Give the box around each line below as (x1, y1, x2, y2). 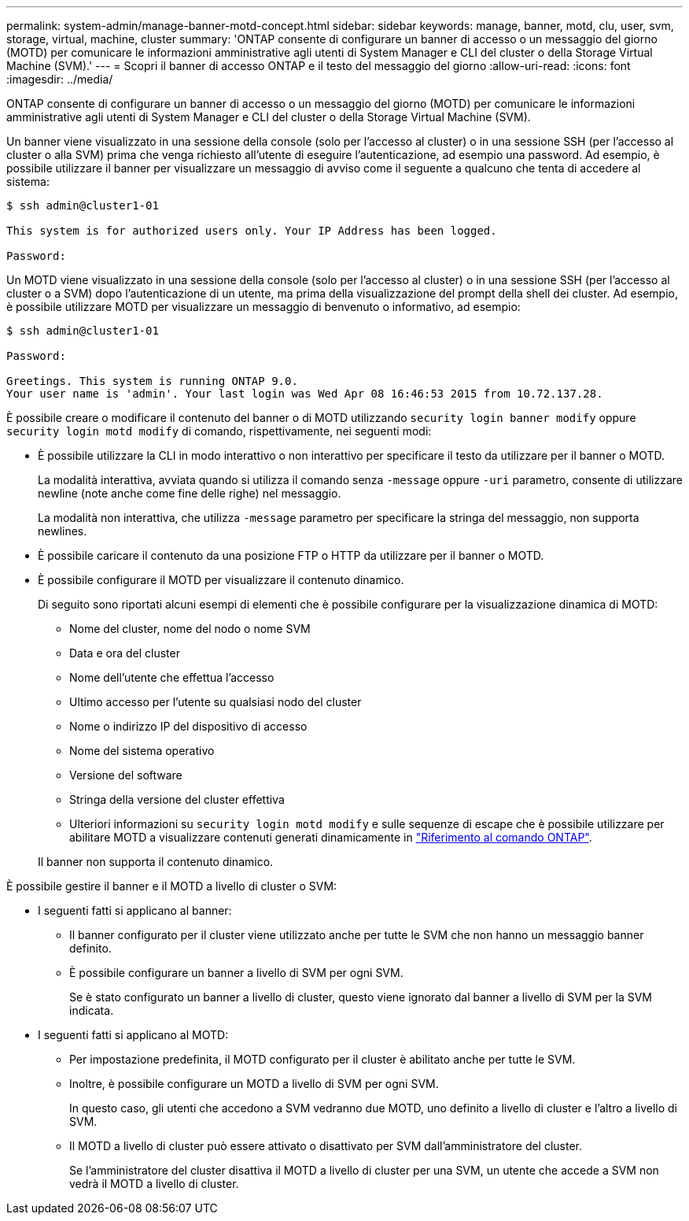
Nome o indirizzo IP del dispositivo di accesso (69, 720, 308, 733)
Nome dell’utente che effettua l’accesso (69, 671, 274, 684)
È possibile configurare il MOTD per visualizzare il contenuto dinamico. (38, 573, 404, 586)
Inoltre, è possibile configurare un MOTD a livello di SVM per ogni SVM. (69, 1077, 439, 1090)
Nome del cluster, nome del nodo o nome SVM (69, 622, 311, 635)
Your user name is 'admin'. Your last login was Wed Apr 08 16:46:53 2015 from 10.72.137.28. (6, 387, 603, 400)
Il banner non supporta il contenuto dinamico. (38, 855, 274, 868)
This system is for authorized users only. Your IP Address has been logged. (6, 224, 497, 237)
